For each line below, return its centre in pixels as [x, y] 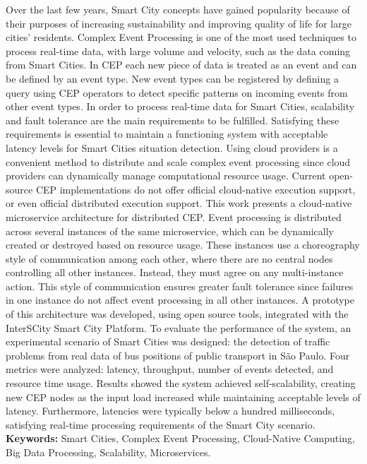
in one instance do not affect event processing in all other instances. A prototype [180, 300]
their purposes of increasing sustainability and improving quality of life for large [179, 23]
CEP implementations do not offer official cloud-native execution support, [195, 189]
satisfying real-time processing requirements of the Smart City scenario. [161, 424]
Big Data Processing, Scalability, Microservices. [108, 452]
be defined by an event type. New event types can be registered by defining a [172, 78]
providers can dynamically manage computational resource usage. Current [166, 176]
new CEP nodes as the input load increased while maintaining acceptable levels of [183, 397]
